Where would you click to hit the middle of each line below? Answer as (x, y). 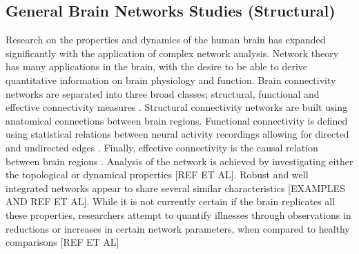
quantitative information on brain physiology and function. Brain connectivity (171, 80)
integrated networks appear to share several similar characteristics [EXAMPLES (175, 188)
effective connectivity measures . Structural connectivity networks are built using (177, 107)
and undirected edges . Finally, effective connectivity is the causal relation (162, 147)
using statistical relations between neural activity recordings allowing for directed (177, 134)
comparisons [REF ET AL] (62, 242)
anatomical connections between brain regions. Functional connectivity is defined (177, 120)
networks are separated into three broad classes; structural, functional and (163, 93)
